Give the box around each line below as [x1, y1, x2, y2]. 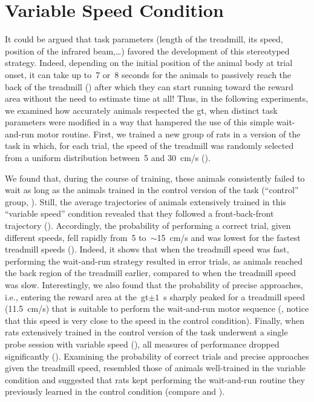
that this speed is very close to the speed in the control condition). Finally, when [5, 314, 304, 326]
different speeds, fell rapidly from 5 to [5, 231, 146, 243]
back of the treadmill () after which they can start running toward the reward [5, 80, 293, 93]
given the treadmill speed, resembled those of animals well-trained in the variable [5, 361, 306, 374]
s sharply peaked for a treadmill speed [163, 290, 305, 303]
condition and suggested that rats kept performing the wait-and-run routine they [5, 373, 305, 386]
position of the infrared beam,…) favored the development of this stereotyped [5, 44, 290, 57]
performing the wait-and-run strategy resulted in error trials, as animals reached [5, 254, 303, 267]
